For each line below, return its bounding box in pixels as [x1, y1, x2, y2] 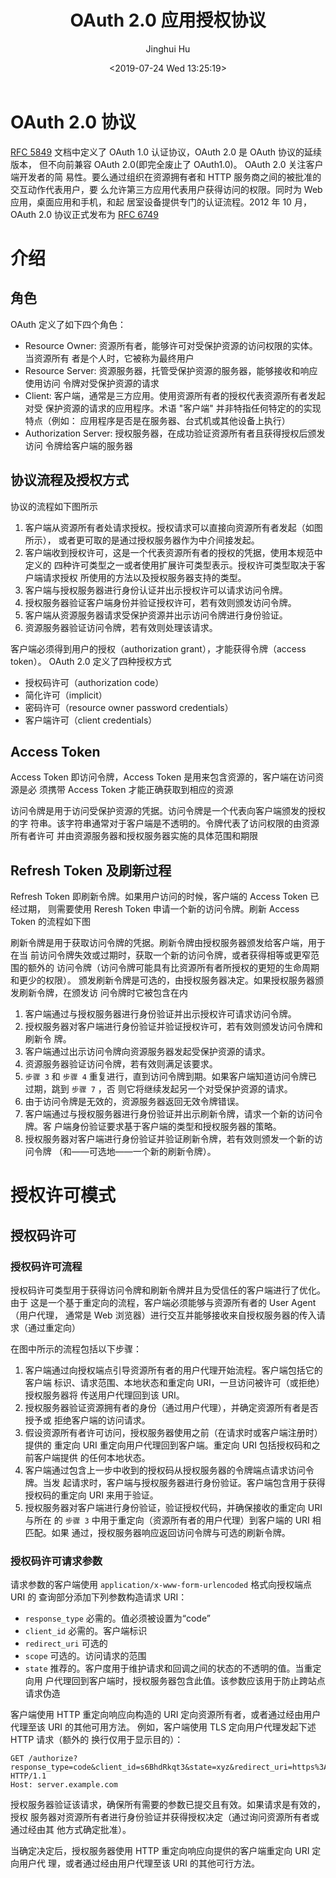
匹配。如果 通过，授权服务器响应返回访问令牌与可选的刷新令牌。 [24, 1527, 291, 1538]
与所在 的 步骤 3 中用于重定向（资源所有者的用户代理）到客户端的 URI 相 [24, 1514, 322, 1526]
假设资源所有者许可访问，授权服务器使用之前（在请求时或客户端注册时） [24, 1427, 323, 1438]
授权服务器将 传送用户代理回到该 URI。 [24, 1389, 185, 1401]
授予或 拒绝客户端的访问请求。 [24, 1414, 151, 1426]
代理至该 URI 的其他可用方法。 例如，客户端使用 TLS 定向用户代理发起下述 [10, 1721, 317, 1733]
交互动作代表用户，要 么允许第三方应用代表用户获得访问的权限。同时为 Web [10, 183, 323, 195]
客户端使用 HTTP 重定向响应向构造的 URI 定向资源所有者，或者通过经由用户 [10, 1709, 322, 1721]
